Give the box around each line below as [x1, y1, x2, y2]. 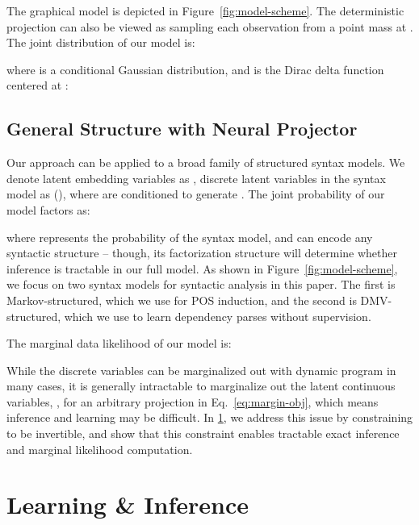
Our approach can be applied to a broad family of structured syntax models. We [6, 154, 405, 171]
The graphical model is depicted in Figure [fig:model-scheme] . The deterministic [6, 2, 404, 19]
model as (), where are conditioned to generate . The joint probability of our [6, 185, 385, 202]
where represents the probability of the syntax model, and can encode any [6, 228, 373, 245]
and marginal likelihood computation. [6, 440, 193, 457]
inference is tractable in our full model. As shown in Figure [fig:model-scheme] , [6, 260, 398, 277]
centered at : [6, 77, 69, 94]
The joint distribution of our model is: [6, 34, 195, 51]
